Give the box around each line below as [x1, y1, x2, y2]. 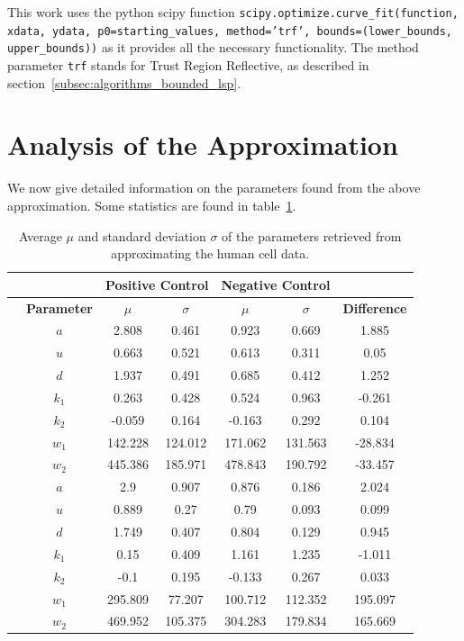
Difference [342, 298, 407, 317]
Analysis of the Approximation [7, 126, 398, 163]
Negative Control [221, 275, 331, 293]
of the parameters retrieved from [222, 226, 402, 245]
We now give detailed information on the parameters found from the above [7, 178, 421, 197]
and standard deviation [77, 226, 206, 245]
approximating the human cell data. [111, 244, 310, 263]
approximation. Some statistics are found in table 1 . [7, 195, 296, 214]
